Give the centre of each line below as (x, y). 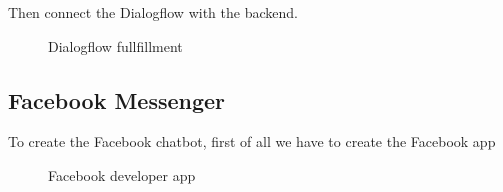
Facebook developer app (122, 174)
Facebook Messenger (117, 99)
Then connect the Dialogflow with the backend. (153, 12)
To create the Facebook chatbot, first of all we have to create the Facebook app (252, 141)
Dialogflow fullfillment (115, 45)
